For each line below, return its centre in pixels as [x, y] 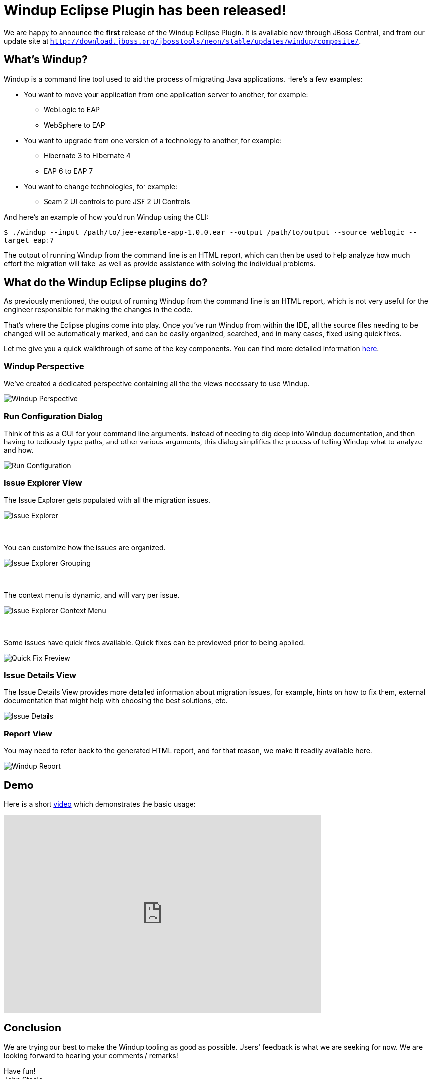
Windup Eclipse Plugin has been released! [145, 10]
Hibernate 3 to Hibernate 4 [87, 155]
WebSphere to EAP [74, 125]
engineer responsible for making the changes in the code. [98, 310]
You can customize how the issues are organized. [85, 547]
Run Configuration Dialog [53, 416]
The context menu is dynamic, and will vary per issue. [92, 595]
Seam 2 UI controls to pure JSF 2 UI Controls [117, 201]
